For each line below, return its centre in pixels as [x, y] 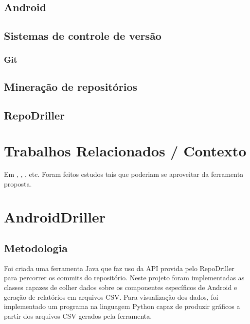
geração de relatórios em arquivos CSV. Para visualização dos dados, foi [111, 297]
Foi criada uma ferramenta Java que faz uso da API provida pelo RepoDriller [119, 268]
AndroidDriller [55, 217]
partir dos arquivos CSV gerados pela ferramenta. [78, 315]
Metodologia [36, 248]
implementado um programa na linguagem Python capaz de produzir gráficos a [122, 306]
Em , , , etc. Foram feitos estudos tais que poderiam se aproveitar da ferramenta [124, 174]
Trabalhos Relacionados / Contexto [125, 151]
